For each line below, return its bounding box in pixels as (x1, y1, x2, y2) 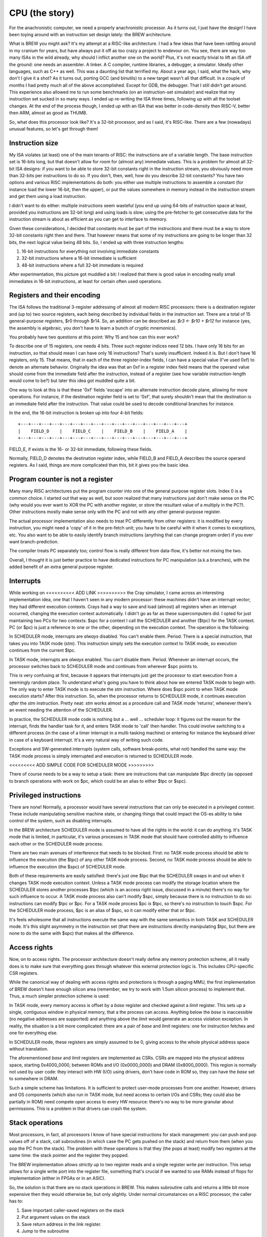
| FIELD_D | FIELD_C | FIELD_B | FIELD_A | (18, 428, 187, 434)
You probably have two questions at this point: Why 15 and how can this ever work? (9, 334, 179, 340)
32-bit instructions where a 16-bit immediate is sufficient (21, 255, 137, 261)
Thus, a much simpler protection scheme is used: (9, 993, 110, 999)
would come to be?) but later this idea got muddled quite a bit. (9, 378, 136, 383)
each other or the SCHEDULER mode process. (9, 841, 103, 847)
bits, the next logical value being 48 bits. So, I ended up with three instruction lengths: (9, 239, 184, 245)
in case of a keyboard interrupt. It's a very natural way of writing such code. (9, 737, 164, 743)
